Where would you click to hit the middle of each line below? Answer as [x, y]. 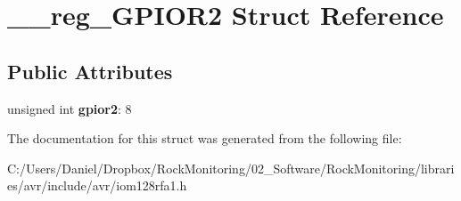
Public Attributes [90, 71]
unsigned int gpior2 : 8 [70, 108]
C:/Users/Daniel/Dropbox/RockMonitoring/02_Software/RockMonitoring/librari [231, 168]
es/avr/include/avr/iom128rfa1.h [97, 185]
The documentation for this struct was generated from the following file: [205, 138]
